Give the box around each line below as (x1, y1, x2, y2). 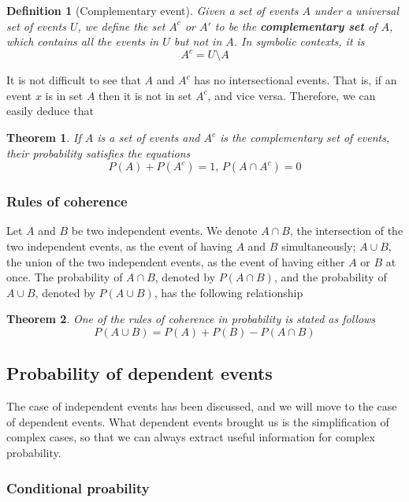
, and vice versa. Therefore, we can (207, 87, 376, 103)
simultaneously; (281, 238, 356, 255)
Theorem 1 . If (6, 129, 81, 146)
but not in (173, 33, 222, 50)
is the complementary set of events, (220, 129, 390, 146)
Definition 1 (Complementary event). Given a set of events (6, 2, 299, 18)
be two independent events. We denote (71, 222, 258, 239)
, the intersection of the (289, 222, 403, 239)
